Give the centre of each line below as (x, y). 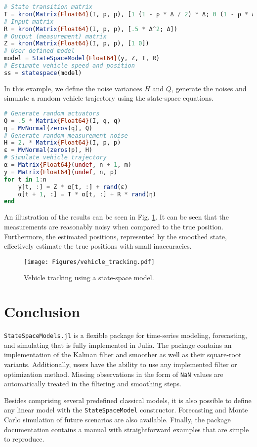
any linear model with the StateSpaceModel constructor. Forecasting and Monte (126, 410)
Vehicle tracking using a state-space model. (89, 278)
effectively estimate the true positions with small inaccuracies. (98, 246)
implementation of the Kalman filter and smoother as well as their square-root (123, 354)
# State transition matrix (48, 7)
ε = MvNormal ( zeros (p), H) (48, 150)
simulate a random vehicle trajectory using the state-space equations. (109, 98)
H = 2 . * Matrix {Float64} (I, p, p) (63, 143)
